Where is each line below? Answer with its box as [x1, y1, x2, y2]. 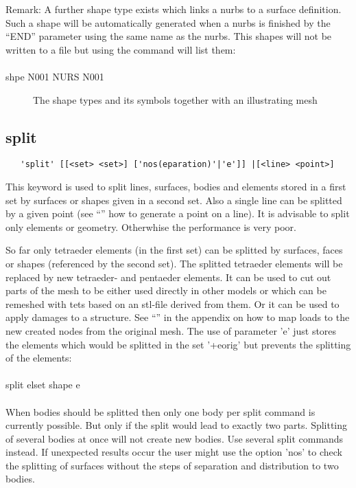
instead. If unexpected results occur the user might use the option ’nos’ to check [5, 445, 342, 459]
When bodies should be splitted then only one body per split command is [5, 404, 316, 419]
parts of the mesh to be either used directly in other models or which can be [5, 283, 327, 298]
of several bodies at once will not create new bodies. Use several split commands [5, 431, 344, 445]
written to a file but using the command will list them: [5, 42, 236, 56]
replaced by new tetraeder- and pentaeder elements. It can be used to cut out [5, 269, 331, 284]
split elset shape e [5, 377, 80, 392]
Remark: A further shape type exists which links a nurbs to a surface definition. [5, 2, 342, 16]
